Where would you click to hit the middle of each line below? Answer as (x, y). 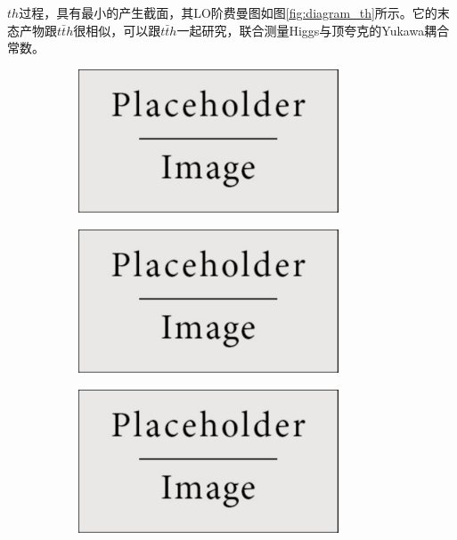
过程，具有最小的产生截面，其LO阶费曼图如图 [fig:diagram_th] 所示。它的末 (234, 12)
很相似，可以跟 (117, 30)
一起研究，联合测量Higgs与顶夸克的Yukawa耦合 (313, 30)
